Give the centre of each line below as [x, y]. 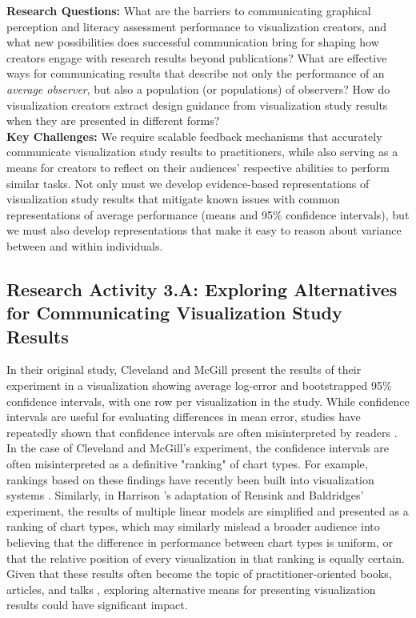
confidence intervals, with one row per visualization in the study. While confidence [208, 401]
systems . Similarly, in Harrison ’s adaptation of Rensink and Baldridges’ [185, 495]
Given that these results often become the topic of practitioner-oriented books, [199, 574]
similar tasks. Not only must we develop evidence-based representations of [188, 183]
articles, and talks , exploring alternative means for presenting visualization [191, 589]
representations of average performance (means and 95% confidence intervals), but [208, 214]
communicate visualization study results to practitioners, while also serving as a [202, 152]
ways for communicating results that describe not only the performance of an [196, 73]
